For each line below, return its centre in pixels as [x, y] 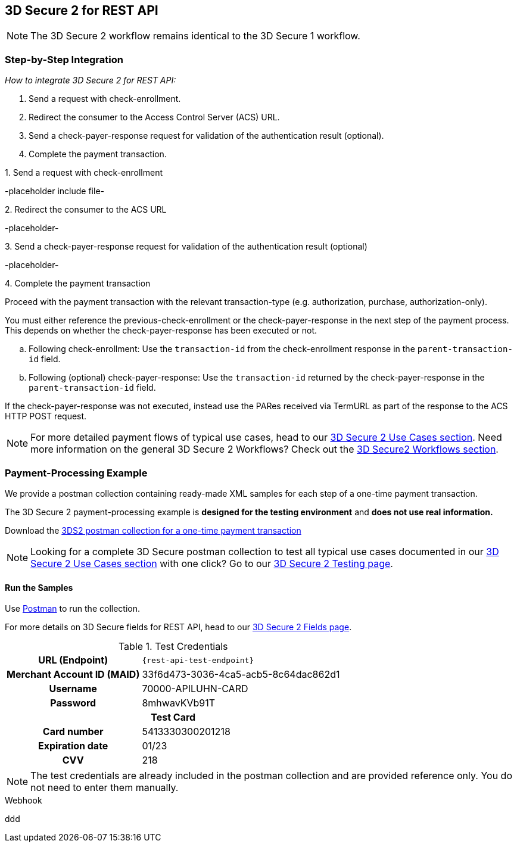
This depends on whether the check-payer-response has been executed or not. [161, 331]
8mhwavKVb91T [179, 703]
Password [73, 703]
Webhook [24, 801]
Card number [73, 732]
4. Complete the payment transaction [78, 284]
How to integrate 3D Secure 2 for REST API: [91, 80]
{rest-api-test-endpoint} [198, 660]
